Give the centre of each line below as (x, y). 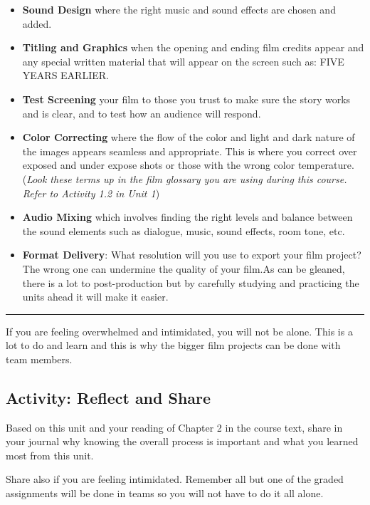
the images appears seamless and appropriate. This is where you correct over (190, 151)
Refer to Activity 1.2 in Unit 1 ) (91, 193)
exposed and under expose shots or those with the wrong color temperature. (188, 165)
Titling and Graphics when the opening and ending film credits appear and (193, 47)
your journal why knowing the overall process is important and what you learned (182, 441)
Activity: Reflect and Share (109, 397)
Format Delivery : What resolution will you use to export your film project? (192, 255)
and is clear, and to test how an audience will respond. (142, 113)
